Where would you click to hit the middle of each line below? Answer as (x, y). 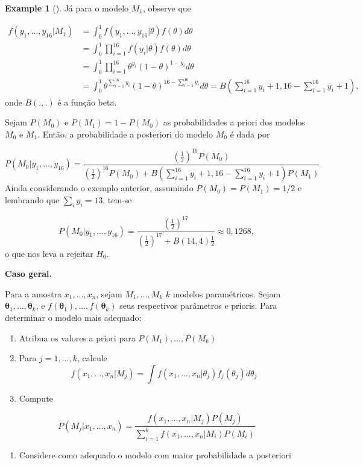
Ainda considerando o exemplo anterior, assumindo (99, 188)
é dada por (250, 134)
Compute (36, 398)
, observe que (167, 8)
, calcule (92, 358)
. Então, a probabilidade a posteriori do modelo (125, 134)
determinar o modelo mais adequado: (73, 317)
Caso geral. (29, 274)
